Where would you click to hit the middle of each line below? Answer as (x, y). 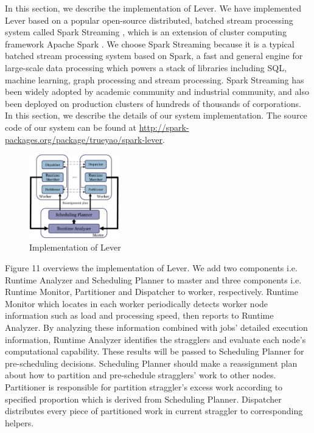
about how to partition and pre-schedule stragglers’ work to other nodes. (141, 375)
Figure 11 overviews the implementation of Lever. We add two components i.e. (151, 268)
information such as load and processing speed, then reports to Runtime (139, 315)
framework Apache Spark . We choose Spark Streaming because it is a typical (150, 43)
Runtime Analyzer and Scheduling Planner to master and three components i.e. (153, 279)
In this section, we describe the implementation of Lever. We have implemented (153, 8)
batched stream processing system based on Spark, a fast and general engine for (154, 56)
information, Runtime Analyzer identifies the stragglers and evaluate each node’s (155, 339)
